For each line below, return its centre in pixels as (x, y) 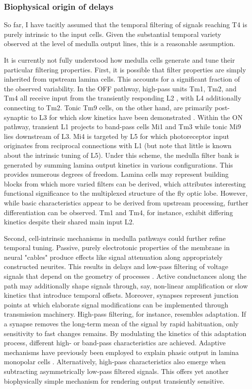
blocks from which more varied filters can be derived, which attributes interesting (125, 183)
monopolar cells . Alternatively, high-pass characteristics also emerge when (115, 362)
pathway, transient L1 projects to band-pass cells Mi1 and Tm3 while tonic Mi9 (123, 127)
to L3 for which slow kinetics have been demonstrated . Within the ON (137, 117)
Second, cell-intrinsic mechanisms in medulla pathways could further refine (115, 238)
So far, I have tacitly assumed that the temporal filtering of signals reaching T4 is (126, 25)
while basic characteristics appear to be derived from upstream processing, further (126, 202)
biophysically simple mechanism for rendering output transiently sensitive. (114, 381)
